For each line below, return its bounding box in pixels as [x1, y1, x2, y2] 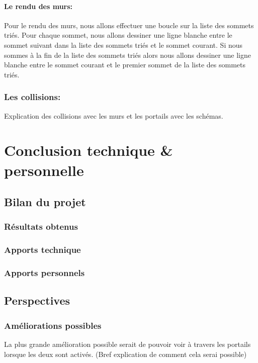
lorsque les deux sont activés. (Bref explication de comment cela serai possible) [4, 348, 247, 359]
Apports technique [4, 243, 81, 256]
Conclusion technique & [4, 140, 173, 160]
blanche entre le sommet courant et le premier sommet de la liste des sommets [4, 59, 245, 70]
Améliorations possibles [4, 319, 102, 331]
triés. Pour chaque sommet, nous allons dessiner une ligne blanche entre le [4, 30, 232, 40]
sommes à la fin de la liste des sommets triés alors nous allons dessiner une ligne [4, 49, 251, 60]
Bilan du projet [4, 194, 86, 210]
